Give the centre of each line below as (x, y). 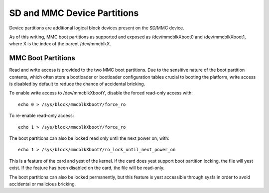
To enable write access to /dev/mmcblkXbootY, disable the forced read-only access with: (101, 93)
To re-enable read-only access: (42, 116)
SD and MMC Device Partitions (74, 13)
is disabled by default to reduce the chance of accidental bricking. (77, 84)
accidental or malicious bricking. (43, 184)
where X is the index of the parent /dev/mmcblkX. (60, 44)
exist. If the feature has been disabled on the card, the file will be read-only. (87, 168)
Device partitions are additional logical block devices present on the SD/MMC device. (97, 28)
